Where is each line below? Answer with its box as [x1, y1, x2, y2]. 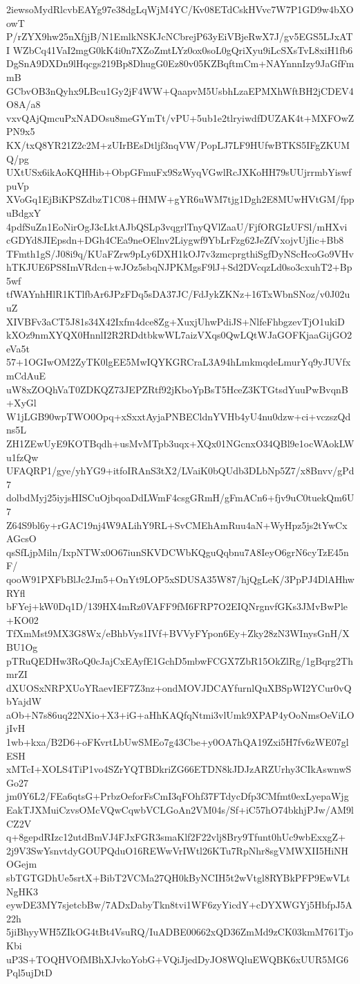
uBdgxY [6, 205, 41, 220]
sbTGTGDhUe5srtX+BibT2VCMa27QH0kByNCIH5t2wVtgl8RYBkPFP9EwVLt [6, 870, 350, 884]
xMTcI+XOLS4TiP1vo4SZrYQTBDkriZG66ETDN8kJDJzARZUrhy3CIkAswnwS [6, 762, 352, 776]
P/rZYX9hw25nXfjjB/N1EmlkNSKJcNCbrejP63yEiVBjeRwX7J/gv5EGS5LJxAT [6, 29, 353, 44]
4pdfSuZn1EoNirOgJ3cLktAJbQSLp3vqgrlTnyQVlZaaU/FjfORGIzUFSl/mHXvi [6, 219, 348, 233]
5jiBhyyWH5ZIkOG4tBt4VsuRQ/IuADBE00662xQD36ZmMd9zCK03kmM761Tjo [6, 924, 354, 939]
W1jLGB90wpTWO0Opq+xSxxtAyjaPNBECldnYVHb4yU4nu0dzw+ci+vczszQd [6, 409, 351, 423]
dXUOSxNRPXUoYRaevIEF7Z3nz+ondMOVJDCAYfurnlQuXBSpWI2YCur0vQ [6, 680, 352, 695]
